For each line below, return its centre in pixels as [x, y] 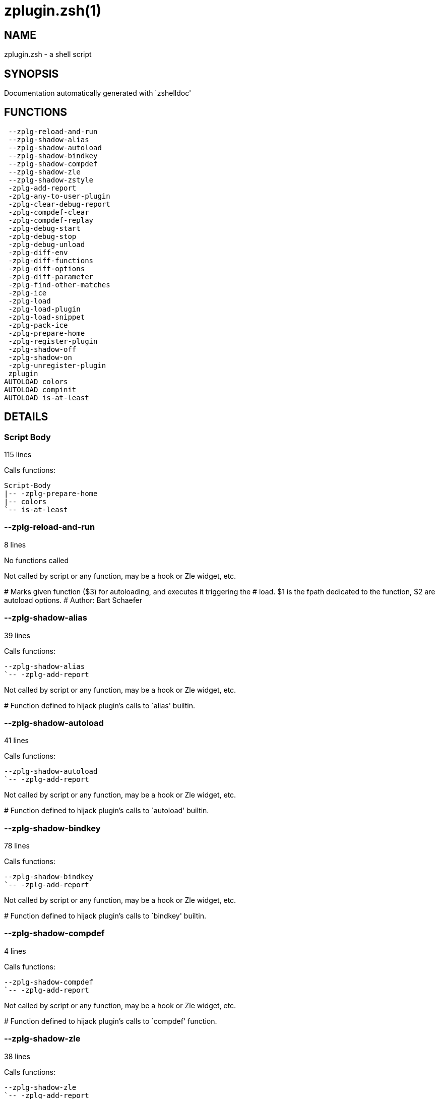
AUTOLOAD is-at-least [47, 398]
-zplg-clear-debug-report [59, 204]
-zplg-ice [27, 293]
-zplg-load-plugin [44, 309]
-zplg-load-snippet [47, 317]
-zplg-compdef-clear [49, 212]
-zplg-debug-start [44, 228]
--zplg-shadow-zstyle [51, 180]
